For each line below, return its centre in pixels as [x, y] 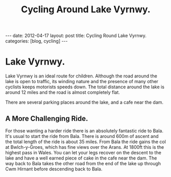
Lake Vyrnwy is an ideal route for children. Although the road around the [81, 76]
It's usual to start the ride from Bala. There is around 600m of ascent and [82, 136]
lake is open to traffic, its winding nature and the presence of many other [82, 82]
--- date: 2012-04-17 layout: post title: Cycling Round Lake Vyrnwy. [76, 36]
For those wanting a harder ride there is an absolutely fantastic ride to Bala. [84, 131]
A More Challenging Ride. [47, 118]
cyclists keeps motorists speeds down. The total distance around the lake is [85, 87]
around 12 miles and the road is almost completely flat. [63, 92]
